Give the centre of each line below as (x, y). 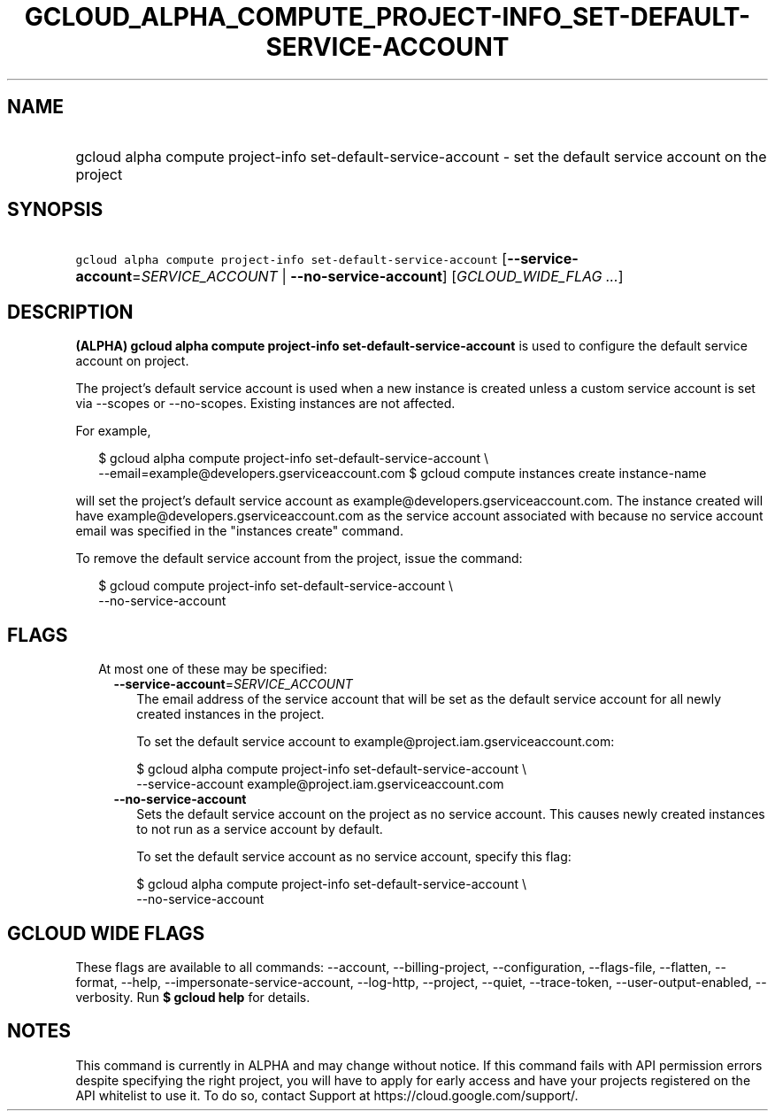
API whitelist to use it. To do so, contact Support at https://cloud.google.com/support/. (327, 1095)
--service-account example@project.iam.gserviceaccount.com (320, 784)
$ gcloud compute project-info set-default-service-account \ (276, 586)
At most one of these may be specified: (213, 669)
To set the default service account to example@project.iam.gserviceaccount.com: (376, 742)
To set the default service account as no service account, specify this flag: (354, 857)
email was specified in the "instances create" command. (239, 531)
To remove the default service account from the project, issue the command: (299, 559)
